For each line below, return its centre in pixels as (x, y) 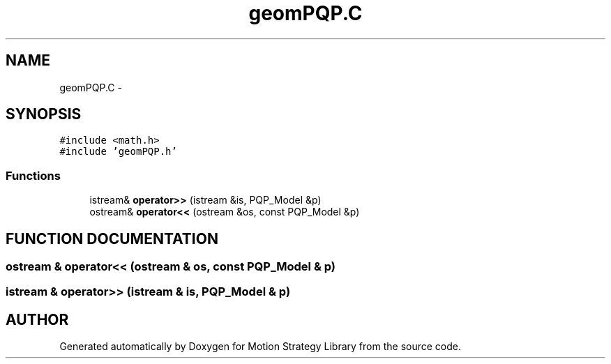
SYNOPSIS (44, 114)
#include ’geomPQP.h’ (118, 152)
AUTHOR (37, 319)
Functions (33, 175)
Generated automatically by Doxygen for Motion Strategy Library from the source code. (261, 347)
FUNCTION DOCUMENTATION (112, 238)
